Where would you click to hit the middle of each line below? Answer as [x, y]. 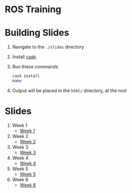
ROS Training [33, 9]
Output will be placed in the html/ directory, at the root [69, 90]
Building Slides [37, 33]
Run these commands [35, 67]
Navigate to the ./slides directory [48, 47]
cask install [26, 76]
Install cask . [25, 57]
